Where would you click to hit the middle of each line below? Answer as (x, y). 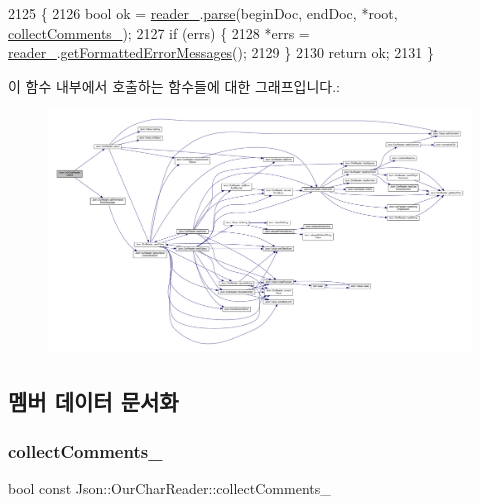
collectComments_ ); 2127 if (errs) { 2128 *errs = (159, 32)
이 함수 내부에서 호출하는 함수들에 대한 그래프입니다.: (174, 85)
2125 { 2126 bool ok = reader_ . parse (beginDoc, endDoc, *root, (203, 13)
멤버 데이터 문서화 (93, 401)
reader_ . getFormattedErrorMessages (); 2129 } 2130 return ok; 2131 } (221, 52)
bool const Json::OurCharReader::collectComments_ (169, 488)
